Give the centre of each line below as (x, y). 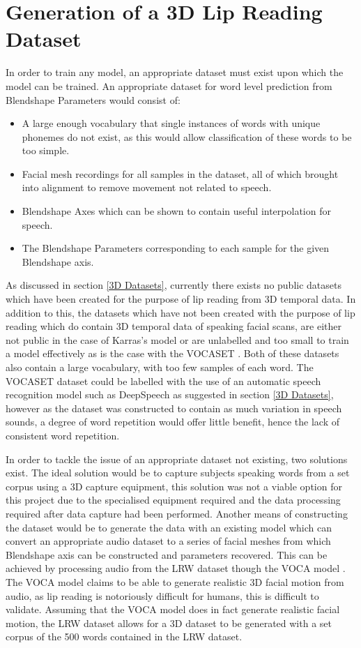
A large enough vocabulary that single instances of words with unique (171, 123)
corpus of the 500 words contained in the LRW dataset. (124, 636)
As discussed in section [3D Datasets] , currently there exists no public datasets (174, 285)
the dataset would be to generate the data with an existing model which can (169, 527)
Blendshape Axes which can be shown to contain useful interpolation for (176, 211)
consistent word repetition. (63, 435)
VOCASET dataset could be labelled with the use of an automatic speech (163, 380)
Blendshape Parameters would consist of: (93, 99)
